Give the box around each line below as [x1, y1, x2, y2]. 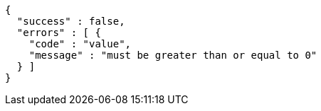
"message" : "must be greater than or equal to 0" [28, 49, 317, 61]
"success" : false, [16, 16, 125, 27]
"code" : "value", [28, 38, 132, 49]
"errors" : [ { [16, 27, 101, 38]
